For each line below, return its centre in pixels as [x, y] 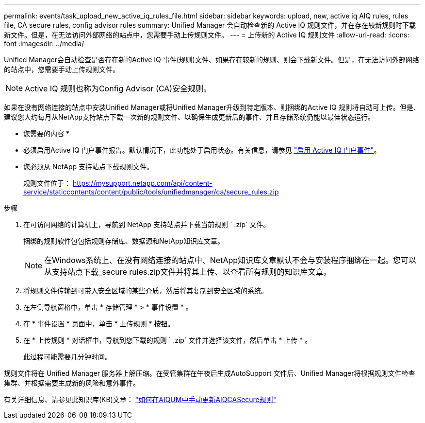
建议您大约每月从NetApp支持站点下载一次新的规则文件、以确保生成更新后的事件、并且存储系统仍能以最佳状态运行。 [189, 117]
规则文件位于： [47, 183]
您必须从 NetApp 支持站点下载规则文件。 [88, 167]
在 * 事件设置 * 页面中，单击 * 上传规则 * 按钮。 [99, 324]
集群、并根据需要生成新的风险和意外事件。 [72, 383]
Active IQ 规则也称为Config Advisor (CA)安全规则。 [118, 88]
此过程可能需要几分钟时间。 [67, 357]
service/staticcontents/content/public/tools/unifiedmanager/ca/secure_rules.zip [151, 192]
